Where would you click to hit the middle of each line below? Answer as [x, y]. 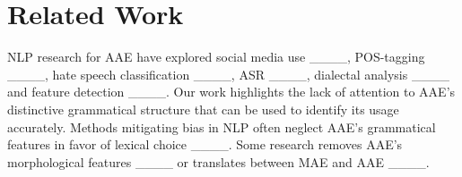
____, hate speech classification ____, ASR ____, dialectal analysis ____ [228, 74]
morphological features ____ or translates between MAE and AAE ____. [218, 161]
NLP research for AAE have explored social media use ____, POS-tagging [216, 57]
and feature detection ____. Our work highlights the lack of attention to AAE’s [231, 92]
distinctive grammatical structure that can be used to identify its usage [203, 109]
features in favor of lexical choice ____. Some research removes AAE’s [205, 144]
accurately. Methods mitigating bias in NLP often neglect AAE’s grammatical [222, 126]
